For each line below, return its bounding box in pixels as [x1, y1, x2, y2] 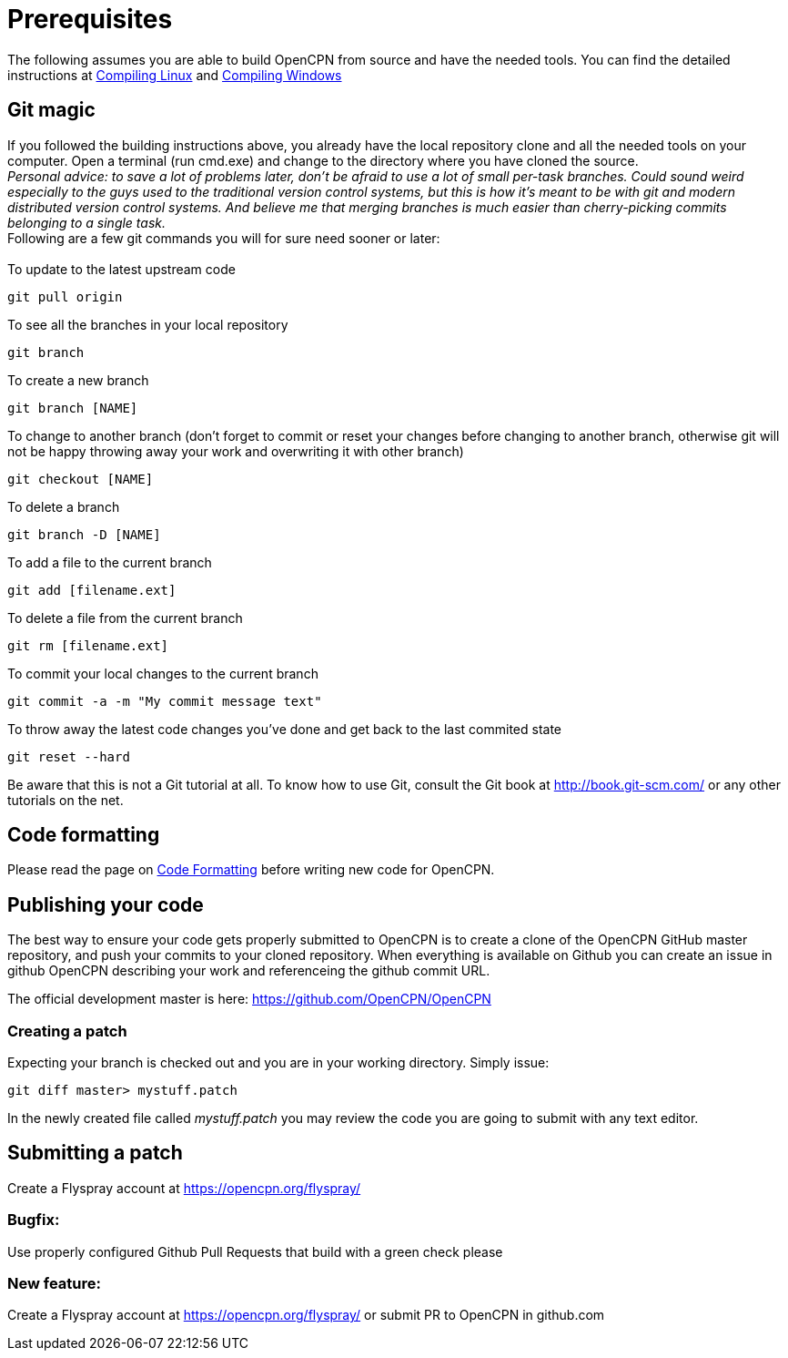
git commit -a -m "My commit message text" [7, 693, 322, 709]
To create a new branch [7, 372, 149, 388]
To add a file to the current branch [7, 554, 212, 570]
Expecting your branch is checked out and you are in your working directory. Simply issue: [7, 1055, 550, 1071]
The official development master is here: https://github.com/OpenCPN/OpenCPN [7, 991, 491, 1007]
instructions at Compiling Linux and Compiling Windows [7, 66, 342, 83]
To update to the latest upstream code [7, 260, 236, 277]
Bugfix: [7, 1210, 60, 1230]
